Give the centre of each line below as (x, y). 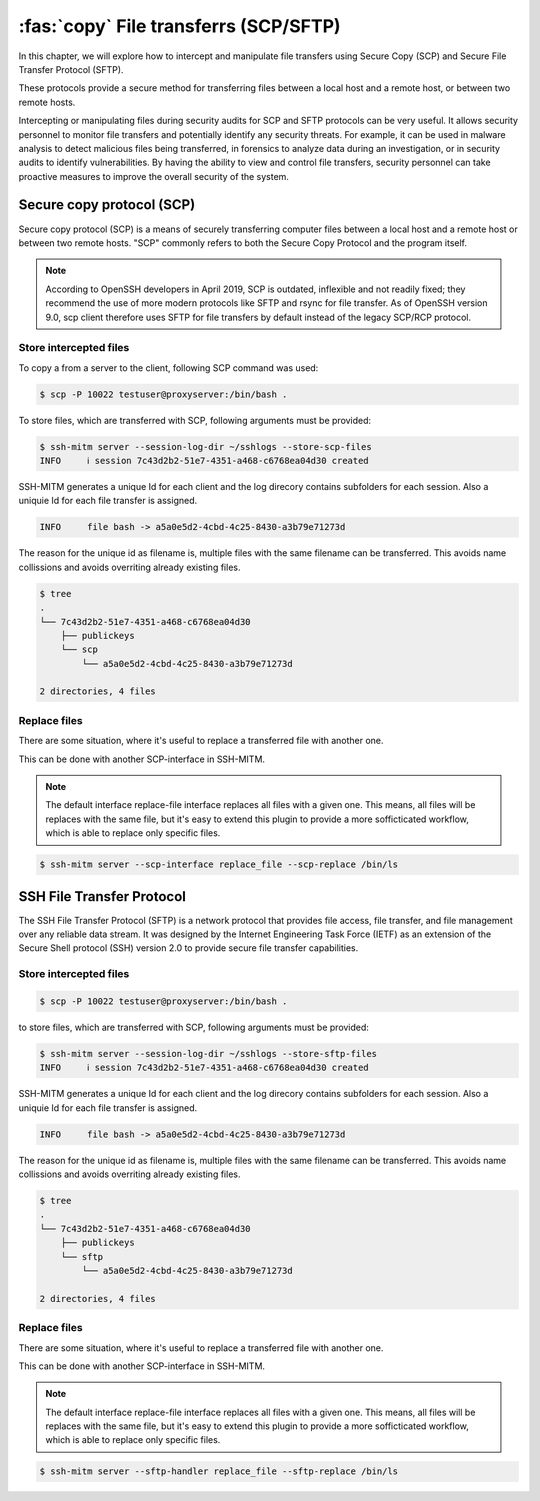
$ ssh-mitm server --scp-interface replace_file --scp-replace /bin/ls (219, 864)
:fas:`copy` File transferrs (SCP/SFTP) (179, 26)
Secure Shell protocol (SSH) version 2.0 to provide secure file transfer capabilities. (188, 948)
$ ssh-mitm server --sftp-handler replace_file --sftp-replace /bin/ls (219, 1471)
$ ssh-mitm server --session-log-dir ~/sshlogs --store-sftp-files (208, 1053)
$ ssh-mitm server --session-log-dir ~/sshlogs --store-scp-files (205, 446)
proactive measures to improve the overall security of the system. (154, 176)
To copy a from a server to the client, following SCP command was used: (168, 367)
